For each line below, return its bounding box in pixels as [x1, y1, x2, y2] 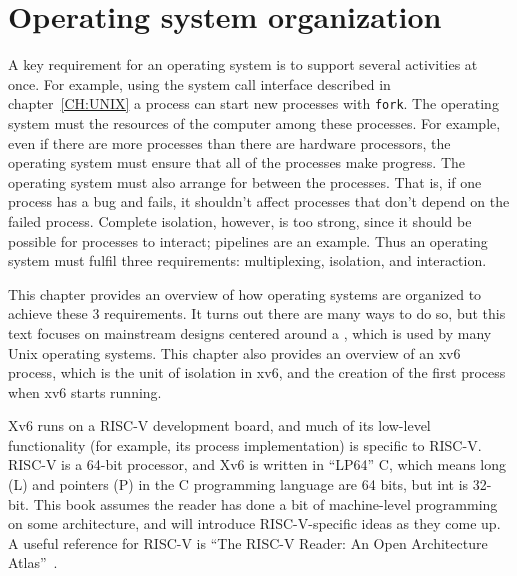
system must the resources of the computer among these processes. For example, [8, 112, 501, 133]
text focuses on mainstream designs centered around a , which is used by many [8, 322, 492, 343]
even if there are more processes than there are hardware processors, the [8, 132, 451, 153]
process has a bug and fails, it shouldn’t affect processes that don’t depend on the [8, 191, 510, 212]
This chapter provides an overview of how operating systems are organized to [8, 283, 482, 304]
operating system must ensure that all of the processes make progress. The [8, 152, 465, 173]
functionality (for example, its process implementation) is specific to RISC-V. [8, 434, 482, 455]
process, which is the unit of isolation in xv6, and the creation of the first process [8, 362, 506, 383]
